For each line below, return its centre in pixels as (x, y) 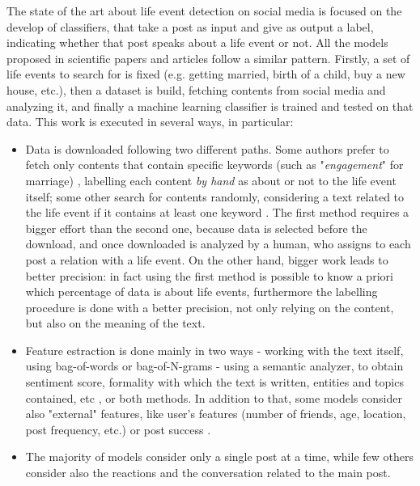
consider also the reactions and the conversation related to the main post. (208, 473)
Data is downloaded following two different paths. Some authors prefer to (207, 148)
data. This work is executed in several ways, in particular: (150, 122)
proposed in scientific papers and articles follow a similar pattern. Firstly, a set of (208, 58)
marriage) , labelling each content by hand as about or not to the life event (211, 180)
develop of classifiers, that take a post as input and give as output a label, (190, 26)
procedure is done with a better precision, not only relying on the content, (210, 307)
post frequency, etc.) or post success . (118, 429)
